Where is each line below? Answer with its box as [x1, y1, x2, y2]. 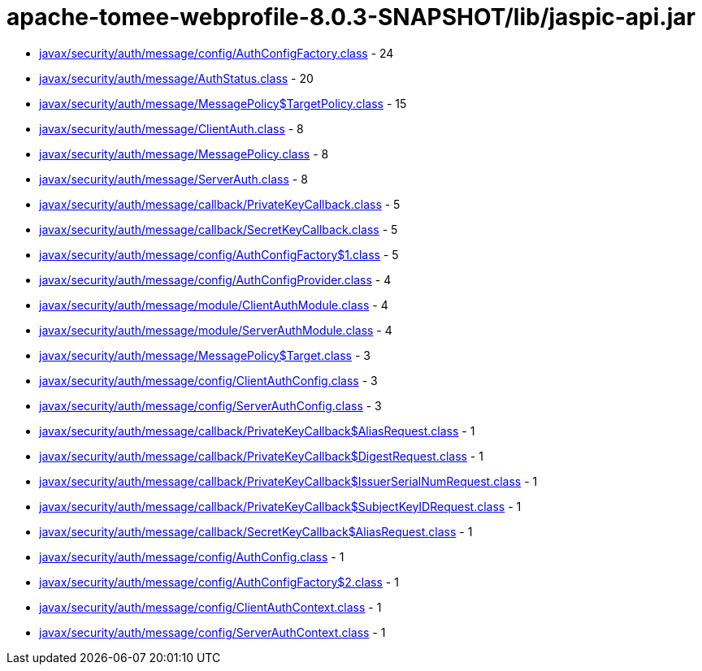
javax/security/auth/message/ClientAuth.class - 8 [39, 121, 304, 136]
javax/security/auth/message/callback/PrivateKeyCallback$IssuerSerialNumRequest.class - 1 [39, 474, 538, 488]
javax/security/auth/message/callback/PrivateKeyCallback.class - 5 [39, 197, 401, 211]
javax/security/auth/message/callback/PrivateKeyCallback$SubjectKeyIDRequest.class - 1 [39, 499, 522, 513]
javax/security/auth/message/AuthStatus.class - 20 [39, 71, 314, 85]
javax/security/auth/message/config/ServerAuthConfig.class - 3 [39, 398, 382, 413]
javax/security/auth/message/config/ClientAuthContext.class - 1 [39, 600, 382, 614]
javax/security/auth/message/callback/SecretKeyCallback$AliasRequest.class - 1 [39, 524, 473, 539]
